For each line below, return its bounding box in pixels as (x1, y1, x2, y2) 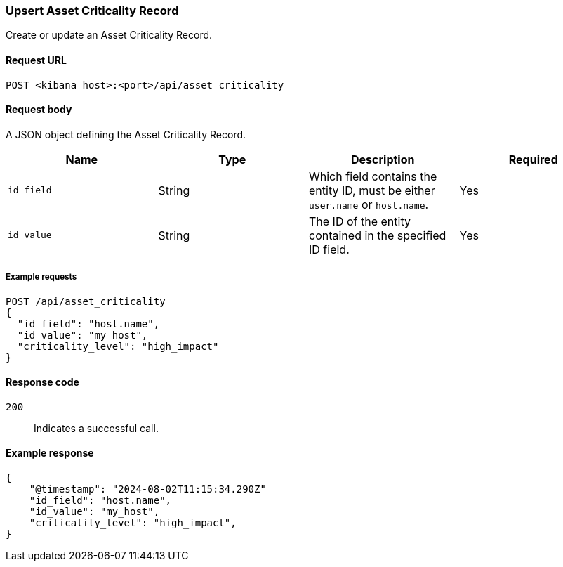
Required (508, 152, 558, 167)
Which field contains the (309, 169, 437, 183)
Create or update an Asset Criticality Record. (6, 29, 213, 41)
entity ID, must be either (309, 183, 435, 197)
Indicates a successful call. (34, 422, 159, 434)
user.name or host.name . (309, 197, 429, 211)
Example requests (6, 272, 77, 282)
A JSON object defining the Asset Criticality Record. (6, 128, 246, 141)
